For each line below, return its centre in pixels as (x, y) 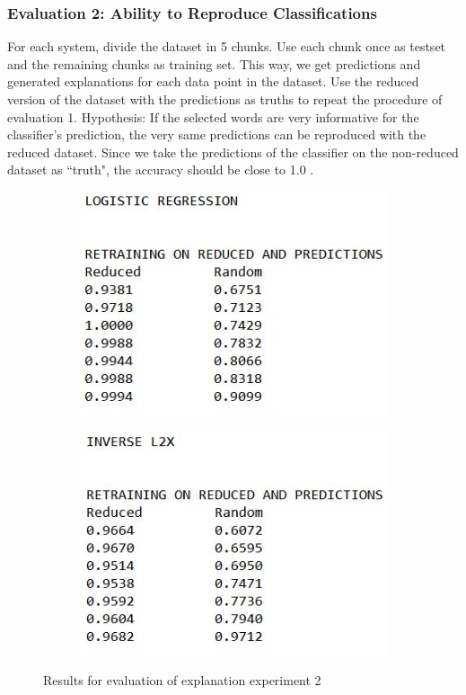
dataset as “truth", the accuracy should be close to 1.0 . (161, 169)
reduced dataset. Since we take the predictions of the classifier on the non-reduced (233, 151)
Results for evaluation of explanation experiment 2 (182, 680)
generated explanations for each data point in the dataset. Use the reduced (213, 81)
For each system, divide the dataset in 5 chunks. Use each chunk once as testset (227, 46)
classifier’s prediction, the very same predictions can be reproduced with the (217, 134)
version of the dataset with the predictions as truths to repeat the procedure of (225, 99)
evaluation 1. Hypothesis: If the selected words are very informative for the (213, 116)
